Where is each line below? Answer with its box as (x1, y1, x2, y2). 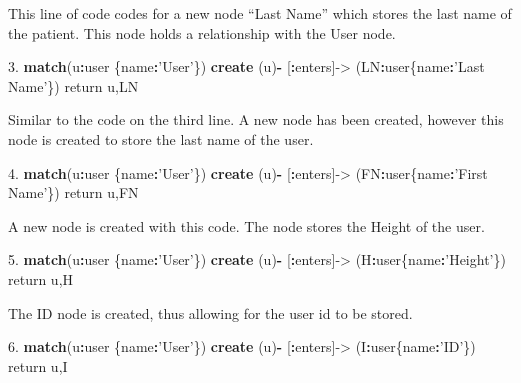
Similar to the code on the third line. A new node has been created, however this (8, 109, 504, 130)
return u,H (8, 268, 74, 289)
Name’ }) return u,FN (8, 182, 139, 203)
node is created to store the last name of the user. (8, 128, 314, 149)
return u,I (8, 355, 68, 376)
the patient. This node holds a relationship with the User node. (8, 22, 396, 43)
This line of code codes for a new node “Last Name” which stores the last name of (8, 3, 512, 23)
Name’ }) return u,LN (8, 75, 139, 96)
